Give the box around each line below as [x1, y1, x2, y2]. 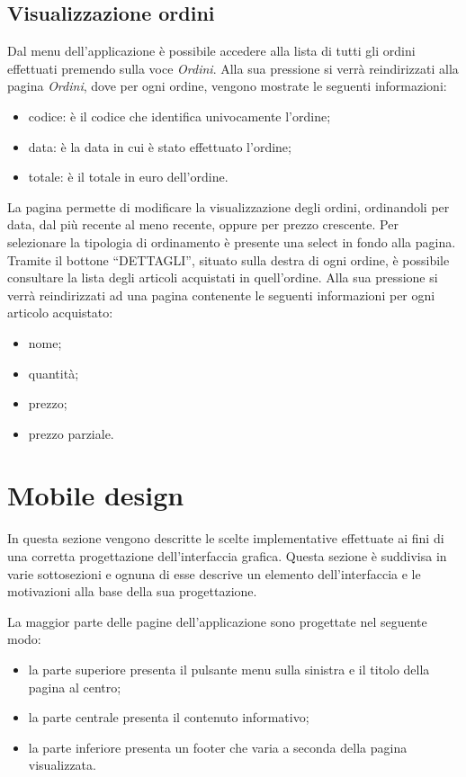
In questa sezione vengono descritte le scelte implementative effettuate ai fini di [7, 529, 444, 548]
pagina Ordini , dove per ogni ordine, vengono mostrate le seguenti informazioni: [7, 76, 447, 95]
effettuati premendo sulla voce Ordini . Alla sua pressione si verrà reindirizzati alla [7, 58, 459, 77]
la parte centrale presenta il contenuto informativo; [28, 708, 309, 727]
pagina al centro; [28, 677, 121, 696]
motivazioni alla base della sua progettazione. [7, 582, 257, 601]
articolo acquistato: [7, 303, 113, 322]
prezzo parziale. [28, 424, 114, 442]
